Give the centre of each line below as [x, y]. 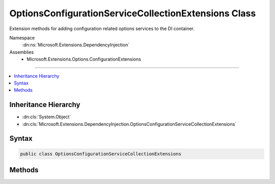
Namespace [22, 38]
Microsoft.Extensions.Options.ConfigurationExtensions [84, 59]
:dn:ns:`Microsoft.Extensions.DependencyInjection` [76, 45]
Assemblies [22, 52]
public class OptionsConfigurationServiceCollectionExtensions [101, 154]
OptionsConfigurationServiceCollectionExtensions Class [133, 13]
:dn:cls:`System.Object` [47, 117]
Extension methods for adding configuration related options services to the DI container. [102, 29]
